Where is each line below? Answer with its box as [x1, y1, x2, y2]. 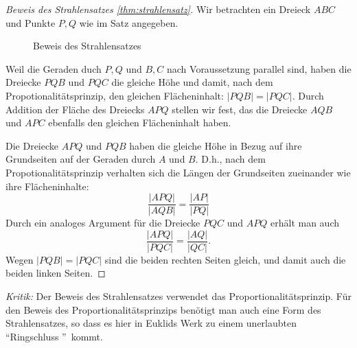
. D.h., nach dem [195, 152, 266, 166]
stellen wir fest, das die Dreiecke [172, 102, 308, 116]
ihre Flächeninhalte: [5, 178, 89, 193]
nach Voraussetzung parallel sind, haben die [166, 61, 352, 76]
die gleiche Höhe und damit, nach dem [111, 75, 273, 89]
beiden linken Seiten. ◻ [5, 266, 106, 280]
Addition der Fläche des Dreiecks [5, 102, 145, 116]
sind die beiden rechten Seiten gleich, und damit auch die [104, 252, 346, 266]
